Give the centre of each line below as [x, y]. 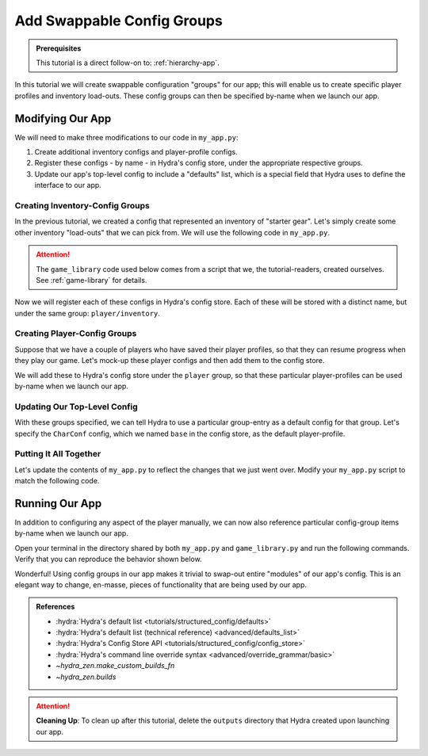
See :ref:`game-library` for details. [92, 280]
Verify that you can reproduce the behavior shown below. [108, 559]
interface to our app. [68, 185]
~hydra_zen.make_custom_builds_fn [115, 666]
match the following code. [57, 481]
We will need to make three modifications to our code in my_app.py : [126, 137]
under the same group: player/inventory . [87, 313]
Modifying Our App [63, 118]
